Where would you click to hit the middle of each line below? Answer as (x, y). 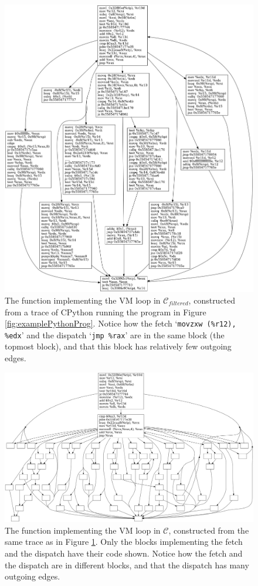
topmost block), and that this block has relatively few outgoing (118, 346)
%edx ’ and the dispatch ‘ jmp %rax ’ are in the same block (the (115, 334)
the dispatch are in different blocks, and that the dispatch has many (127, 565)
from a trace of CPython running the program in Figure (106, 312)
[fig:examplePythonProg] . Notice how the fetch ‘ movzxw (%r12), (120, 323)
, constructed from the (209, 530)
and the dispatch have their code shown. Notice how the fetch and (124, 553)
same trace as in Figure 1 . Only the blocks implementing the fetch (124, 542)
